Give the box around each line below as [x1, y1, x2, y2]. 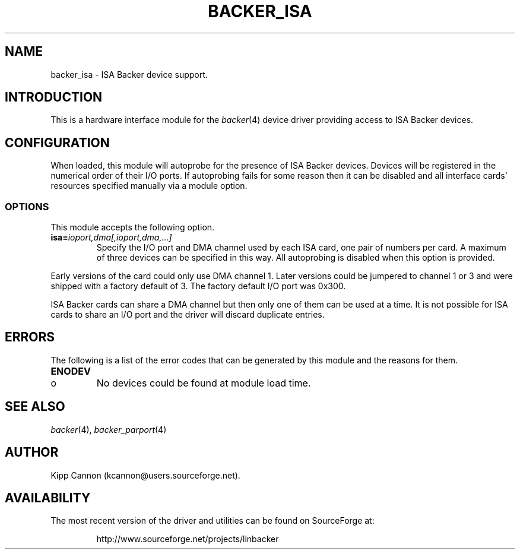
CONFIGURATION [5, 135, 110, 150]
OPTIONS [5, 200, 49, 213]
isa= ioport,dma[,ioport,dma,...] [50, 232, 172, 243]
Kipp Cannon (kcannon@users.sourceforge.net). [50, 470, 240, 480]
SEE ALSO [5, 399, 65, 414]
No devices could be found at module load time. [96, 376, 311, 389]
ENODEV [50, 365, 91, 377]
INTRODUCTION [5, 90, 103, 105]
